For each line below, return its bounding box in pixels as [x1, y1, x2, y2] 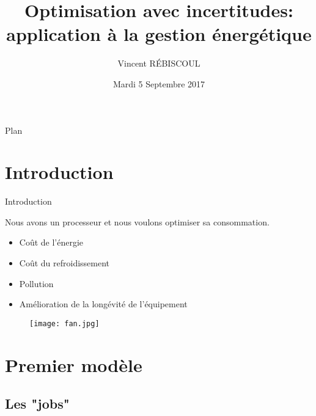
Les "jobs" [5, 394, 70, 413]
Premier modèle [5, 352, 142, 377]
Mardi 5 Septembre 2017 [112, 77, 205, 90]
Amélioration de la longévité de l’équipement [19, 297, 188, 310]
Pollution [19, 277, 54, 290]
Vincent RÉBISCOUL [117, 57, 200, 70]
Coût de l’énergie [19, 236, 84, 249]
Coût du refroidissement [19, 257, 110, 269]
